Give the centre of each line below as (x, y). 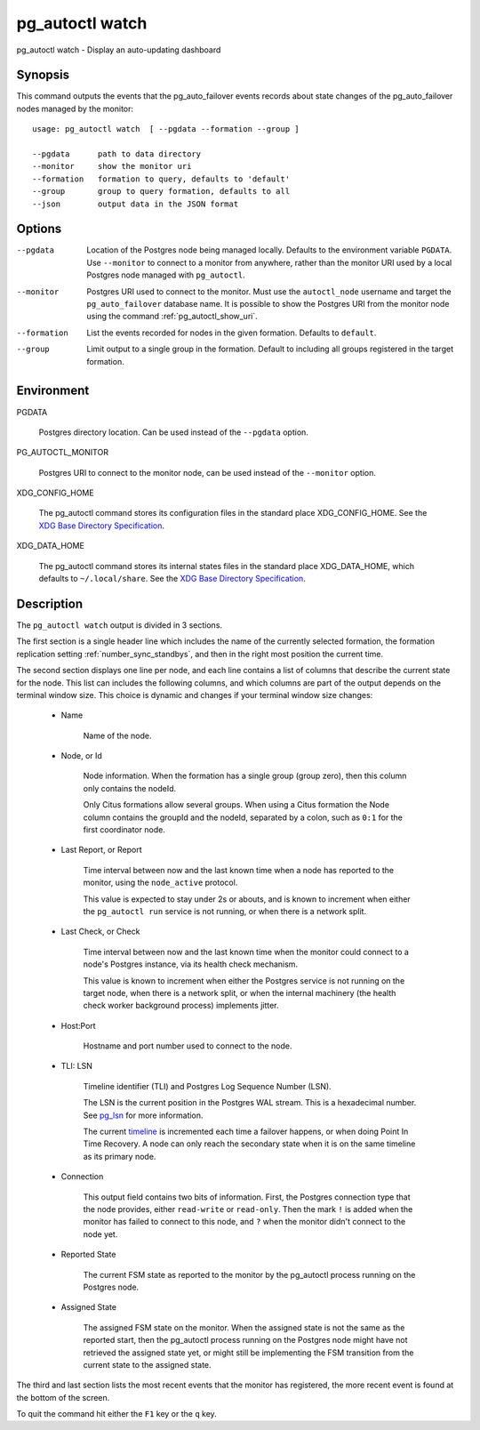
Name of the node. (117, 735)
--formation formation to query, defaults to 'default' (161, 179)
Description (50, 603)
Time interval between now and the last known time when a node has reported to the (239, 870)
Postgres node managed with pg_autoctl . (166, 275)
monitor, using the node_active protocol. (160, 883)
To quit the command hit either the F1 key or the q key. (116, 1414)
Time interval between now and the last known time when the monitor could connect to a (246, 952)
